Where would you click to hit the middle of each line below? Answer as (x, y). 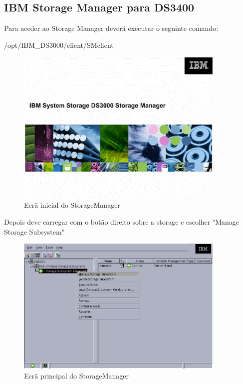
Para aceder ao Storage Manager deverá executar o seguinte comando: (111, 28)
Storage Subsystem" (34, 231)
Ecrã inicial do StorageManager (72, 205)
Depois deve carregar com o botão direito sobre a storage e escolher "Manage (122, 222)
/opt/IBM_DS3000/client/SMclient (59, 45)
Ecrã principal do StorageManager (76, 375)
